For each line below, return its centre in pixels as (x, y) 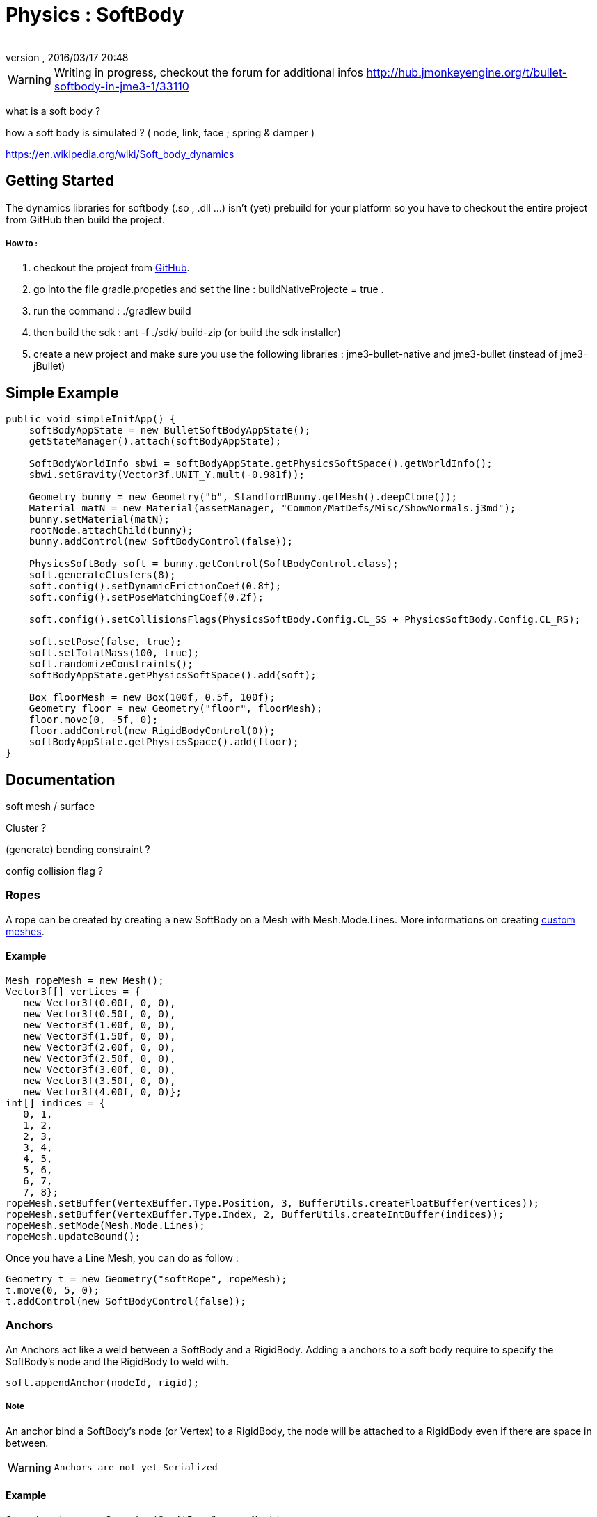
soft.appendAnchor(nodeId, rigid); (103, 1382)
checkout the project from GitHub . (112, 268)
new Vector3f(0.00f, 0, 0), (99, 1003)
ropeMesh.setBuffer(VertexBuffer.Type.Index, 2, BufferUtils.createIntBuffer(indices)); (255, 1215)
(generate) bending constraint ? (78, 850)
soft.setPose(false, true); (105, 642)
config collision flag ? (54, 871)
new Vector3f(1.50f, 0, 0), (99, 1037)
